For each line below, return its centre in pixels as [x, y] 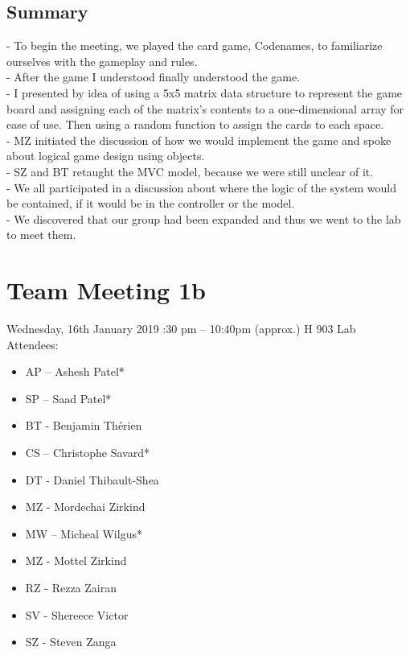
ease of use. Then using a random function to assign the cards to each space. [195, 124]
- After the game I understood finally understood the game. [154, 77]
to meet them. [41, 235]
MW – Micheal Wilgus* [84, 533]
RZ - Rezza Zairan [71, 587]
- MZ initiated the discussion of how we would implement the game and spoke [199, 140]
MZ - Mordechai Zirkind [85, 507]
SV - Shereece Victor [77, 614]
